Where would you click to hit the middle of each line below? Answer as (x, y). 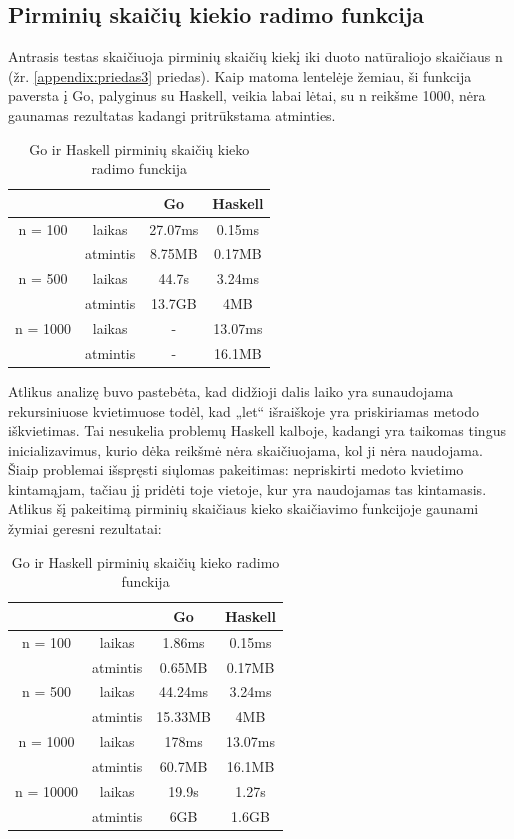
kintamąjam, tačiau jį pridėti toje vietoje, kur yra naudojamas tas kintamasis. (247, 488)
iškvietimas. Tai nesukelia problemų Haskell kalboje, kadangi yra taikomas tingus (257, 430)
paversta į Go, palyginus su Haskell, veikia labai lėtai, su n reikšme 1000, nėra (247, 95)
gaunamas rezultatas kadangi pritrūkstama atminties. (172, 114)
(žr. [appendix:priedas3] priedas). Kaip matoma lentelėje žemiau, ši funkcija (240, 75)
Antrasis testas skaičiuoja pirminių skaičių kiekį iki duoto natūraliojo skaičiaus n (255, 56)
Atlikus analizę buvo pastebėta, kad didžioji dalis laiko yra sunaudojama (231, 390)
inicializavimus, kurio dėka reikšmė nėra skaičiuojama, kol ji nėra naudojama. (245, 449)
